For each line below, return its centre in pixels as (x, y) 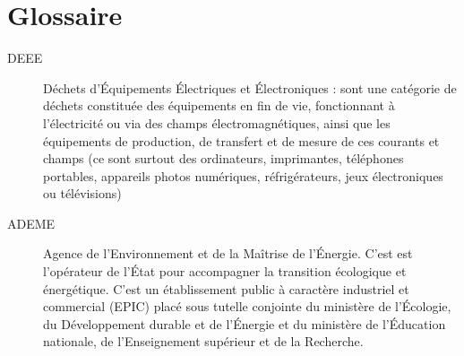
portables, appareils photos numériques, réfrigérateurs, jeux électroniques (243, 175)
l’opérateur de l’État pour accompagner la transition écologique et (225, 271)
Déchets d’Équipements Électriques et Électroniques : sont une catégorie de (250, 87)
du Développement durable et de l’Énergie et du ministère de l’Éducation (245, 323)
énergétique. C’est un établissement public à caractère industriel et (226, 288)
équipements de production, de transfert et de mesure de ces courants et (241, 140)
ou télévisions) (82, 193)
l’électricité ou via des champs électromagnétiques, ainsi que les (217, 122)
